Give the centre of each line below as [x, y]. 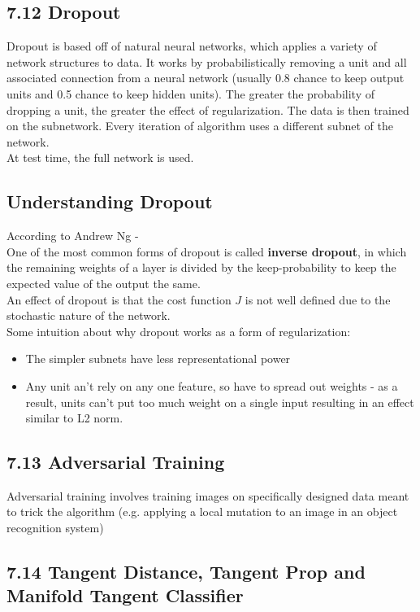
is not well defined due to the [318, 299]
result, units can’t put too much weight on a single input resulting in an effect [220, 402]
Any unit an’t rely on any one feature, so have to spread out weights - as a [212, 385]
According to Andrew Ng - [73, 236]
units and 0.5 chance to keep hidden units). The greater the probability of [191, 93]
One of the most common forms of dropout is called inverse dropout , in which [207, 251]
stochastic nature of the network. [89, 315]
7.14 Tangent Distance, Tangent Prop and [186, 572]
